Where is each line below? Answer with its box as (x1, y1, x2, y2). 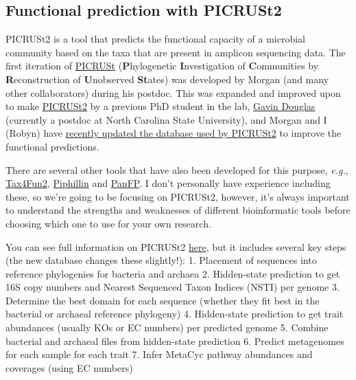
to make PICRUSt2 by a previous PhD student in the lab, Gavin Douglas (5, 99, 316, 113)
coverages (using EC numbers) (5, 360, 133, 375)
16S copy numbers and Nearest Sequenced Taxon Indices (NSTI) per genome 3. (5, 280, 340, 294)
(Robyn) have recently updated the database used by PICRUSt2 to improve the (5, 126, 342, 140)
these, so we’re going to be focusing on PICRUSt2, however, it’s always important (5, 189, 350, 203)
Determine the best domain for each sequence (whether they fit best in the (5, 293, 320, 307)
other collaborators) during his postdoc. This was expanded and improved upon (5, 85, 341, 100)
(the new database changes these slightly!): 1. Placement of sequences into (5, 253, 317, 267)
